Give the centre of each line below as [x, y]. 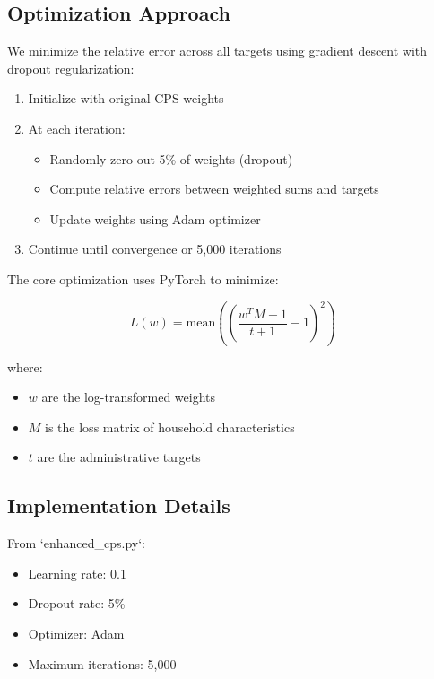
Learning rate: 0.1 [77, 573]
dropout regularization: [71, 68]
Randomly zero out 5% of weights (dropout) [171, 158]
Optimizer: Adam [76, 633]
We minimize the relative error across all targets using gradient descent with [217, 51]
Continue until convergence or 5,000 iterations [155, 249]
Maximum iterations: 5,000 [102, 663]
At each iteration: [77, 128]
